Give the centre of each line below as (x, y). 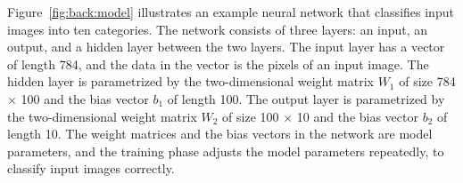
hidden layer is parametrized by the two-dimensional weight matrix (190, 81)
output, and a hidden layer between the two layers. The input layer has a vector (226, 47)
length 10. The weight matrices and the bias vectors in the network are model (220, 134)
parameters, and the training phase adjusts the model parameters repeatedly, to (226, 151)
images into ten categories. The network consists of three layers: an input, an (218, 29)
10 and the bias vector (357, 116)
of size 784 (427, 81)
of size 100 (251, 116)
